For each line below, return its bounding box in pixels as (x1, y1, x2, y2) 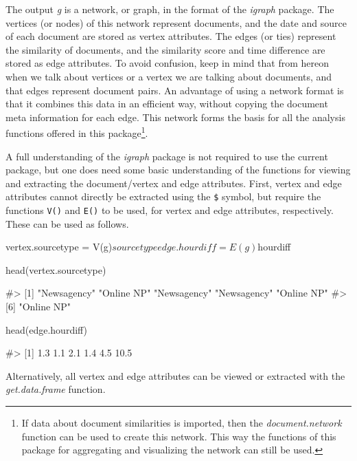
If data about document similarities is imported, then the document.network (21, 416, 342, 430)
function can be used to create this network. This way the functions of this (21, 429, 336, 443)
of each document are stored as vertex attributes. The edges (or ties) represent (5, 29, 336, 43)
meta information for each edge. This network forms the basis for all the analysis (5, 109, 345, 124)
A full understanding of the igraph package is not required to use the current (5, 149, 328, 163)
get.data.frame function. (5, 382, 106, 396)
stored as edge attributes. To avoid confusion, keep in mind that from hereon (5, 56, 330, 70)
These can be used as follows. (5, 216, 129, 231)
